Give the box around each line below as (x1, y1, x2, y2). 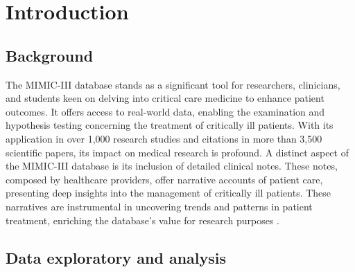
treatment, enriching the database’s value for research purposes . (6, 212, 279, 227)
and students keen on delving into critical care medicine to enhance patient (6, 91, 324, 105)
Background (6, 44, 94, 66)
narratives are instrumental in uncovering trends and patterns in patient (6, 199, 313, 213)
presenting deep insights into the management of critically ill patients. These (6, 185, 331, 200)
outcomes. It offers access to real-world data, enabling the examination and (6, 104, 325, 118)
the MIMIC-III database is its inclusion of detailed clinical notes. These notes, (6, 158, 338, 173)
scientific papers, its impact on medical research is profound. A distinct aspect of (6, 145, 349, 159)
